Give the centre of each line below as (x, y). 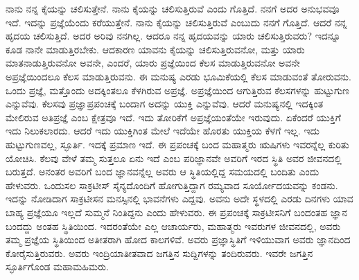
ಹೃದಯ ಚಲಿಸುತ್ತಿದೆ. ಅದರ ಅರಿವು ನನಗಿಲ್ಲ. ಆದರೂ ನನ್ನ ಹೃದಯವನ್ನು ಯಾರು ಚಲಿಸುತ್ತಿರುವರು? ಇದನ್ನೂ (173, 36)
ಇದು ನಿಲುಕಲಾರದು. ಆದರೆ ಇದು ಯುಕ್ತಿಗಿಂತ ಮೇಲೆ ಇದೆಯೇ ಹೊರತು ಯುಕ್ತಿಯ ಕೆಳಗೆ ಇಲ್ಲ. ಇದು (163, 131)
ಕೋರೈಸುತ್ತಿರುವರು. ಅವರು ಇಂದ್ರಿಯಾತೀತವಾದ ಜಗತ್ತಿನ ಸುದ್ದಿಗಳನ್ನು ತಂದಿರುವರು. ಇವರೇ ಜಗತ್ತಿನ (159, 253)
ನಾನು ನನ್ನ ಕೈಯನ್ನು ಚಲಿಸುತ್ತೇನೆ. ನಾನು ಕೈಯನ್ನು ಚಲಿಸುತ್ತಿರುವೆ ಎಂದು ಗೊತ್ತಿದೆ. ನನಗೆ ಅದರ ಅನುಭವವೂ (173, 8)
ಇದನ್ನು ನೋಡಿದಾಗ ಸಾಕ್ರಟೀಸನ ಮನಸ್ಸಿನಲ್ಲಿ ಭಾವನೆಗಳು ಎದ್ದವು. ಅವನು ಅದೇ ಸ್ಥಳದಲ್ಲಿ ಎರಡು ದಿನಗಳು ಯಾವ (179, 199)
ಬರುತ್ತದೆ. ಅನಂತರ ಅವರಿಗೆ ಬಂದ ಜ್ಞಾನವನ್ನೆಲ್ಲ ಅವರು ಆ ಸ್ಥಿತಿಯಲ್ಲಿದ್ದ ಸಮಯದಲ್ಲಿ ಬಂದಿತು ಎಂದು (163, 172)
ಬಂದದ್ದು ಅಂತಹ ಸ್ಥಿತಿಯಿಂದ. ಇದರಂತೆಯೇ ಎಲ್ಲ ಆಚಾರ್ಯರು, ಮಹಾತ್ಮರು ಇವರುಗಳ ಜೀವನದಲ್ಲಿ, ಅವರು (173, 226)
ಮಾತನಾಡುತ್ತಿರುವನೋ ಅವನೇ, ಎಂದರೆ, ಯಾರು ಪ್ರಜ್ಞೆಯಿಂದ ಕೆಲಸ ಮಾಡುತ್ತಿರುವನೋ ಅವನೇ (153, 63)
